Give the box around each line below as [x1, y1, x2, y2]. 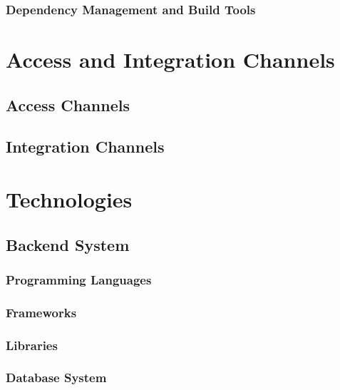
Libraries [6, 336, 58, 354]
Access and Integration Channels [6, 45, 335, 74]
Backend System [6, 233, 130, 255]
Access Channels [6, 93, 130, 116]
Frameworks [6, 303, 77, 321]
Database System [6, 369, 107, 386]
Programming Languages [6, 270, 152, 288]
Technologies [6, 184, 133, 213]
